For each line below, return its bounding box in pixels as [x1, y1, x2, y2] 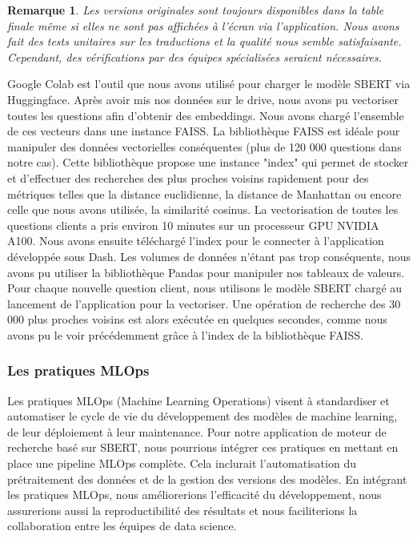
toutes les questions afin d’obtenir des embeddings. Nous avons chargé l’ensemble [7, 107, 404, 123]
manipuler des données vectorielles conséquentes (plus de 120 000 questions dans [7, 138, 402, 155]
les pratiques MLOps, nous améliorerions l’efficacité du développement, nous [7, 486, 382, 503]
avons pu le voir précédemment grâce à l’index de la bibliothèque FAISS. [7, 326, 363, 343]
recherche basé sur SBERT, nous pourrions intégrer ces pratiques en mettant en [7, 439, 399, 456]
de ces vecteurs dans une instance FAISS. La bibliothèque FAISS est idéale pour [7, 123, 400, 139]
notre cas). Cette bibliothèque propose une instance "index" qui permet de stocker [7, 154, 409, 171]
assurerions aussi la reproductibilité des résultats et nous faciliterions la [7, 501, 358, 518]
